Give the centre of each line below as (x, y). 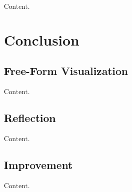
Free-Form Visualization (66, 71)
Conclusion (42, 39)
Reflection (30, 118)
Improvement (38, 164)
